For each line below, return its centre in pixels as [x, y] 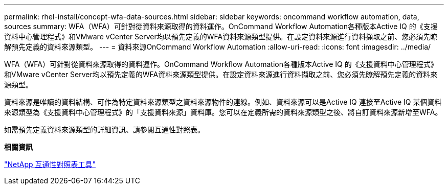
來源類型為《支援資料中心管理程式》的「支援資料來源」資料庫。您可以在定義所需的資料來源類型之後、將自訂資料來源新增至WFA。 [223, 112]
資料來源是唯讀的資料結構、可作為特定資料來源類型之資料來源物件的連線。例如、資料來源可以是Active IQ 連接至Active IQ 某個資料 [223, 102]
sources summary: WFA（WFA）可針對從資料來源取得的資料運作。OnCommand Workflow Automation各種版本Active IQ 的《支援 [221, 26]
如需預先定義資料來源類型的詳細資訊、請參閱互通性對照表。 [104, 129]
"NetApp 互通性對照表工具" [50, 164]
